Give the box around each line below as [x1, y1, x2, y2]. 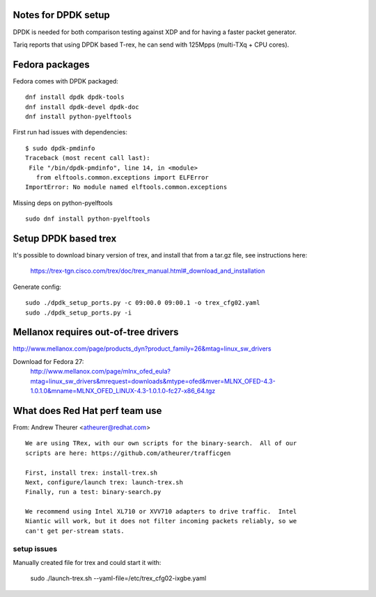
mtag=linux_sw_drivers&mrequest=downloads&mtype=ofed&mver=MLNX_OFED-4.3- [30, 376, 276, 385]
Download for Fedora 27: [13, 357, 84, 365]
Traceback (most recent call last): [25, 154, 150, 162]
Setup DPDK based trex [13, 232, 117, 244]
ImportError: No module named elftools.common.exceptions [25, 183, 228, 191]
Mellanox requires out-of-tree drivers [13, 326, 179, 338]
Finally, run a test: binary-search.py [25, 488, 162, 496]
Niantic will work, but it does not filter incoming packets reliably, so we [25, 517, 297, 525]
